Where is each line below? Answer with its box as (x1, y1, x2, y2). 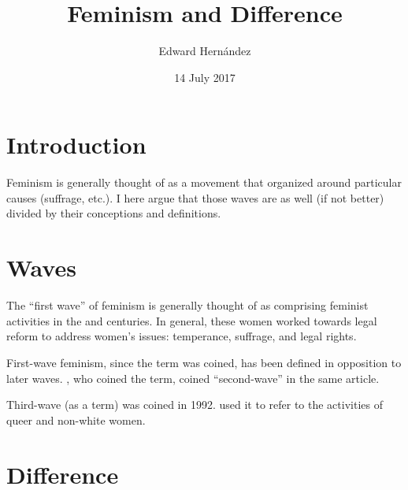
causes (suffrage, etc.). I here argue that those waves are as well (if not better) (6, 189, 384, 206)
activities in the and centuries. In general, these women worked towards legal (6, 312, 377, 329)
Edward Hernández (158, 43, 251, 59)
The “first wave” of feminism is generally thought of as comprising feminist (6, 297, 369, 314)
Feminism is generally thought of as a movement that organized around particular (6, 174, 402, 191)
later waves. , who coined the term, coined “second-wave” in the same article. (6, 369, 380, 386)
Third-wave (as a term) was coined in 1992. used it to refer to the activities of (6, 396, 383, 413)
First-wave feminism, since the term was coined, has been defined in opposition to (6, 354, 402, 370)
